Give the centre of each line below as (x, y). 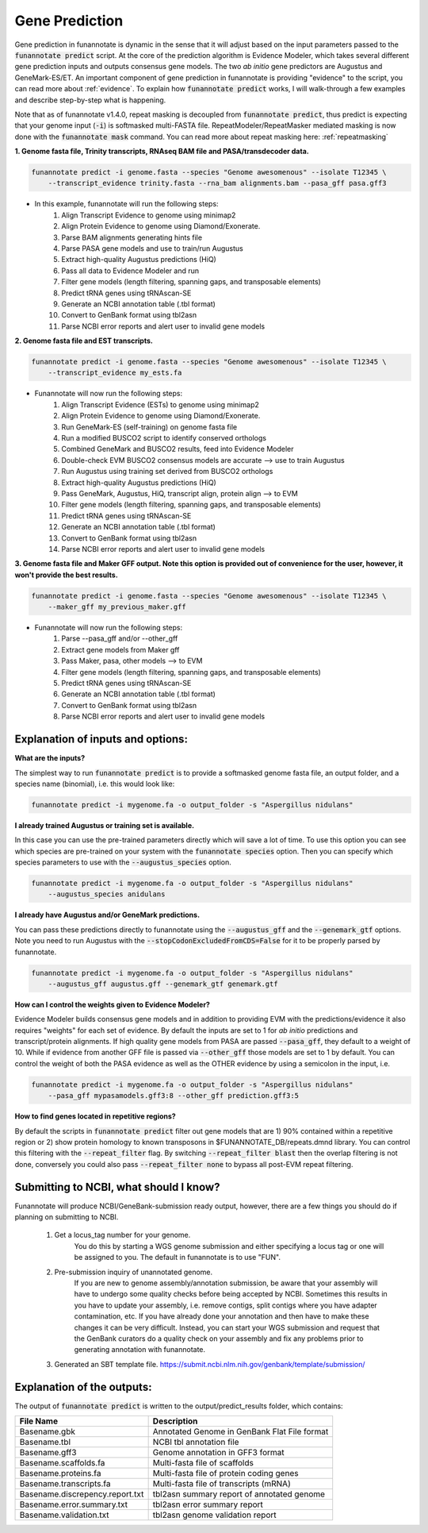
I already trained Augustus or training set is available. (104, 825)
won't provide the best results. (66, 575)
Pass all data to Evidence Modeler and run (130, 271)
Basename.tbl (45, 1442)
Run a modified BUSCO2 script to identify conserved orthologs (164, 438)
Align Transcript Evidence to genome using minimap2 (149, 215)
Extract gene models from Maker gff (120, 649)
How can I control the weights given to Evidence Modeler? (112, 1004)
